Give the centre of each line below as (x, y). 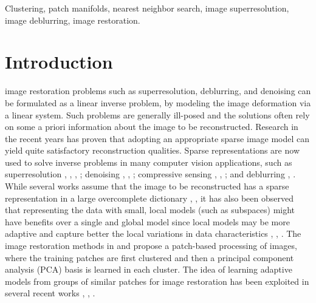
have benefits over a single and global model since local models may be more (147, 221)
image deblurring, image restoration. (73, 20)
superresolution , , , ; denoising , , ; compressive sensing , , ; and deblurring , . (150, 174)
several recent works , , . (50, 293)
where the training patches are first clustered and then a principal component (149, 257)
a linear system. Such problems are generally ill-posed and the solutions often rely (157, 114)
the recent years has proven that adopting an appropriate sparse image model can (157, 138)
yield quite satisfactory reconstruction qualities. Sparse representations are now (152, 150)
